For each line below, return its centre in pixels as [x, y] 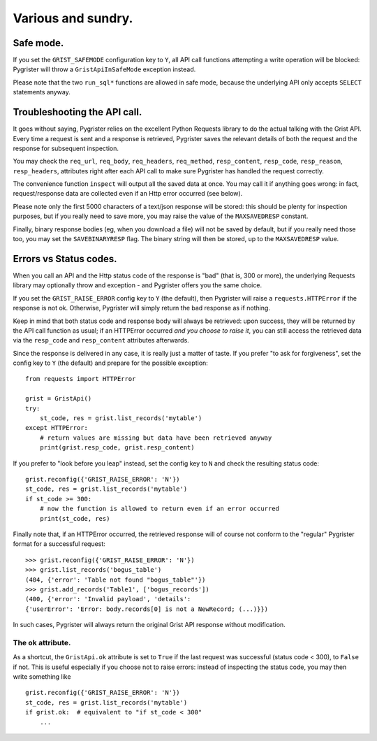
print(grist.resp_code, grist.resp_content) [117, 448]
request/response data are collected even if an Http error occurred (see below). [128, 194]
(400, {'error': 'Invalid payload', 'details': [108, 599]
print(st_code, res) [75, 518]
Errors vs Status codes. [65, 259]
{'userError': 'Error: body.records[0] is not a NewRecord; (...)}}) [147, 609]
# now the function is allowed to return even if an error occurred [159, 509]
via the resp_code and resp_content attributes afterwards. [101, 340]
